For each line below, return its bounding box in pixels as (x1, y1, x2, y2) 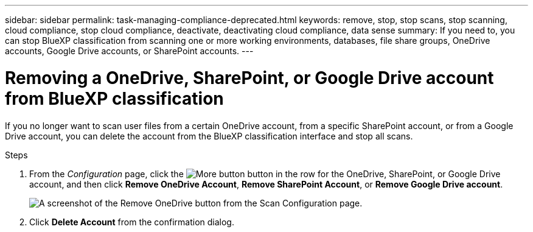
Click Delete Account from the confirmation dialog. (29, 216, 234, 227)
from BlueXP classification (5, 88, 224, 109)
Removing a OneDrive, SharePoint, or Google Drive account (5, 67, 494, 88)
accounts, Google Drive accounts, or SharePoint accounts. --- (5, 46, 254, 56)
